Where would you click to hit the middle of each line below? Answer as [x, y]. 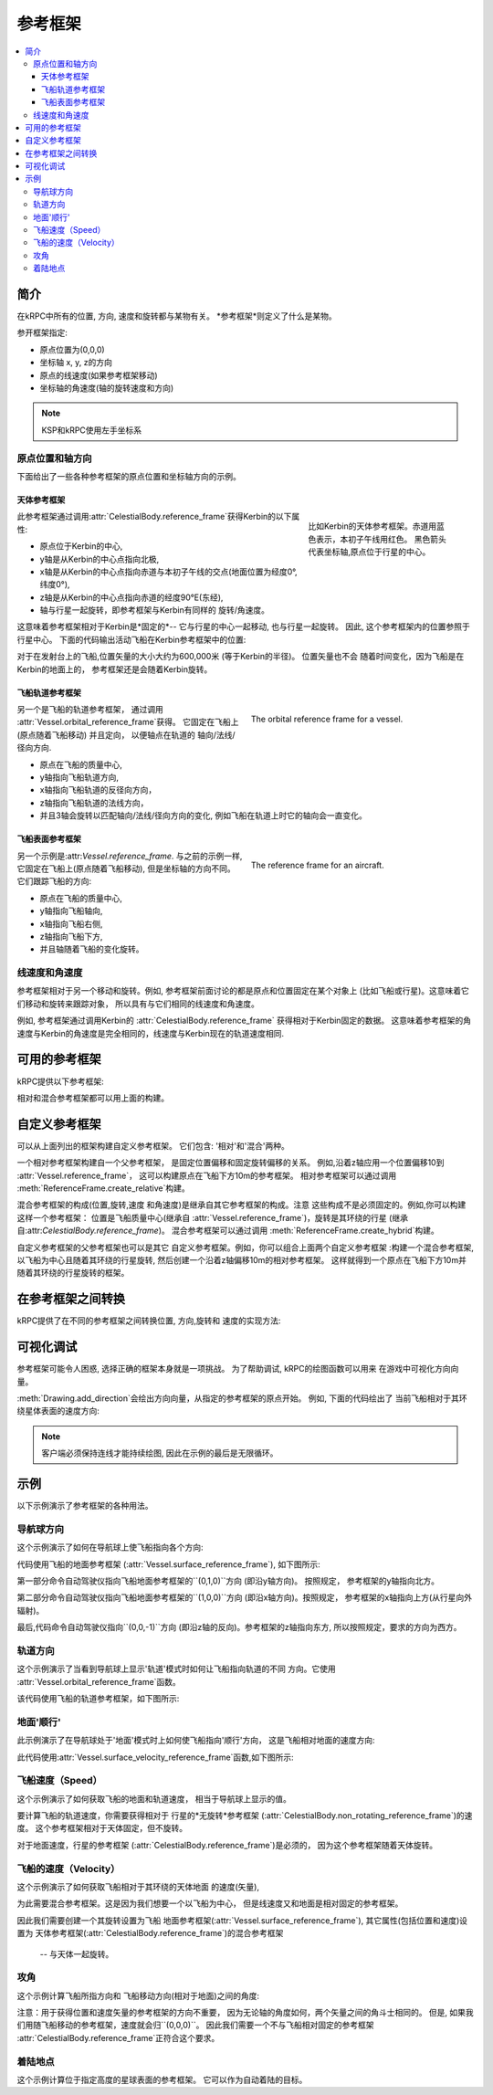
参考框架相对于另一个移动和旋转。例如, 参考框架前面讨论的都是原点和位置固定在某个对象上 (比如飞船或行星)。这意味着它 [243, 991]
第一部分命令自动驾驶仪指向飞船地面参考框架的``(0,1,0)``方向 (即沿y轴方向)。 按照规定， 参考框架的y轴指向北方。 [228, 1581]
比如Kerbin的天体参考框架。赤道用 [372, 526]
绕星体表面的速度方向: [58, 1411]
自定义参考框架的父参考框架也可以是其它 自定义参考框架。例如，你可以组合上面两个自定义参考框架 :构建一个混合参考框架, [245, 1248]
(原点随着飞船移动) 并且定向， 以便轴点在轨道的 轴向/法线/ [126, 734]
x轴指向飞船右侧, [71, 923]
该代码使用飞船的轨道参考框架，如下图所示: [98, 1699]
